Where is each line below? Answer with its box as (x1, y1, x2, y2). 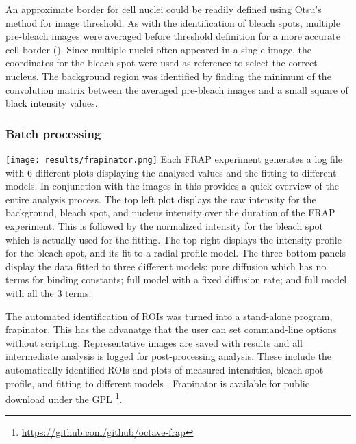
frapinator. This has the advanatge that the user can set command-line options (5, 322, 337, 337)
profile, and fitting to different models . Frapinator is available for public (5, 376, 309, 390)
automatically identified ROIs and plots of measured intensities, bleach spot (5, 362, 324, 376)
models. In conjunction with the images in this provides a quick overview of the (5, 179, 339, 193)
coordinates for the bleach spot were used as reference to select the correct (5, 55, 318, 70)
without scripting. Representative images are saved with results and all (5, 335, 303, 350)
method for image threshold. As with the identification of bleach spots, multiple (5, 15, 340, 29)
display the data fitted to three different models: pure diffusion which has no (5, 259, 327, 273)
